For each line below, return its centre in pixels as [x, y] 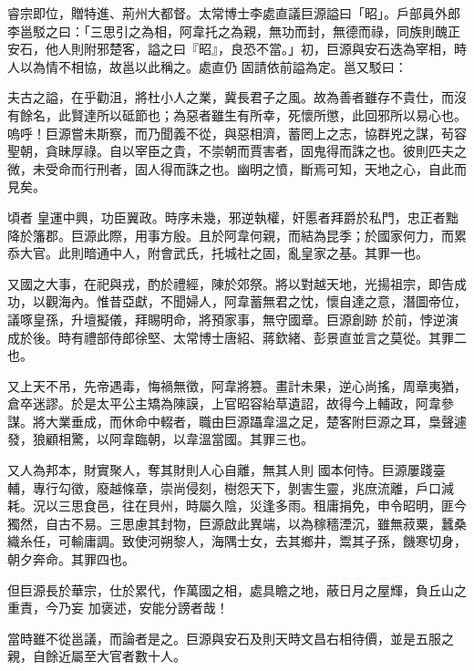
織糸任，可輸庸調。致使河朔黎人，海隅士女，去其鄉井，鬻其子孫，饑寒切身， [237, 541]
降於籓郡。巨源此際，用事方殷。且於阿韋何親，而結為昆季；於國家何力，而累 [237, 235]
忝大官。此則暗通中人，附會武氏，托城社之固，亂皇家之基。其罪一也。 [218, 253]
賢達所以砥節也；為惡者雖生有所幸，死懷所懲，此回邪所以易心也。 [268, 114]
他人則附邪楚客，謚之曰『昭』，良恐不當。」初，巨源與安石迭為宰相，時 [256, 49]
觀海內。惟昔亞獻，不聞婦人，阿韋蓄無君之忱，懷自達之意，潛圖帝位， [256, 301]
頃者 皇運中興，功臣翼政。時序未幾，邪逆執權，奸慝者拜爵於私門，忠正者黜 [233, 217]
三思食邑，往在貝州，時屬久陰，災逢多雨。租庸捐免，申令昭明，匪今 [262, 506]
